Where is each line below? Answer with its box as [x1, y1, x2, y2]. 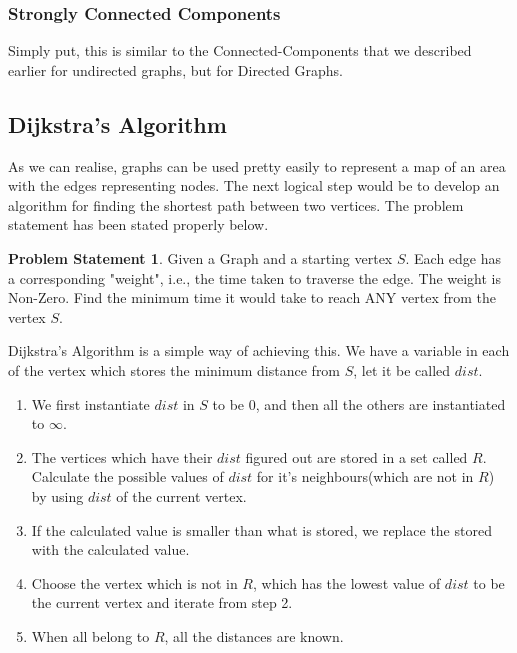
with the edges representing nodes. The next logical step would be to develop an [8, 175, 500, 196]
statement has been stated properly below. [8, 214, 269, 235]
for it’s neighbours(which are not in [256, 466, 474, 487]
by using [31, 485, 84, 506]
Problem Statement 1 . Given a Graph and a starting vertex [8, 247, 393, 268]
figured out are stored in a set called [245, 446, 468, 467]
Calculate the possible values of [31, 466, 224, 487]
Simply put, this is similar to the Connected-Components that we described [8, 40, 472, 61]
